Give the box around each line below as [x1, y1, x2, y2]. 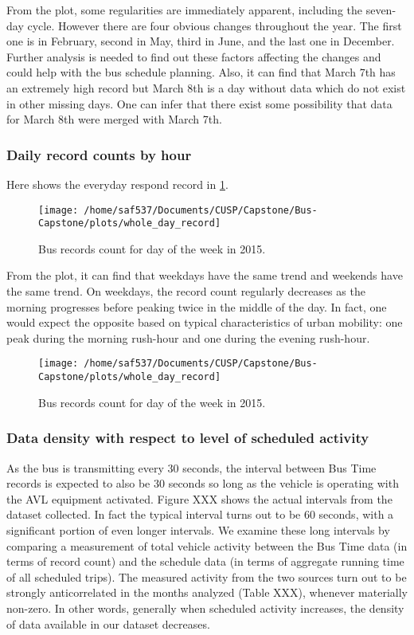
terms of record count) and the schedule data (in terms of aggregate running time [6, 553, 404, 570]
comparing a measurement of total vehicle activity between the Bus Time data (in [6, 537, 408, 554]
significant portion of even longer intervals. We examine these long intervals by [6, 521, 390, 538]
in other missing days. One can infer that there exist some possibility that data [6, 95, 393, 112]
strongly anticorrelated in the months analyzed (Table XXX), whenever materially [6, 584, 408, 601]
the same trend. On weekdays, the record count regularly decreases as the [6, 283, 365, 300]
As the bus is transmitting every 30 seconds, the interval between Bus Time [6, 459, 377, 476]
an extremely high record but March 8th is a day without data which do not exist [6, 79, 406, 96]
